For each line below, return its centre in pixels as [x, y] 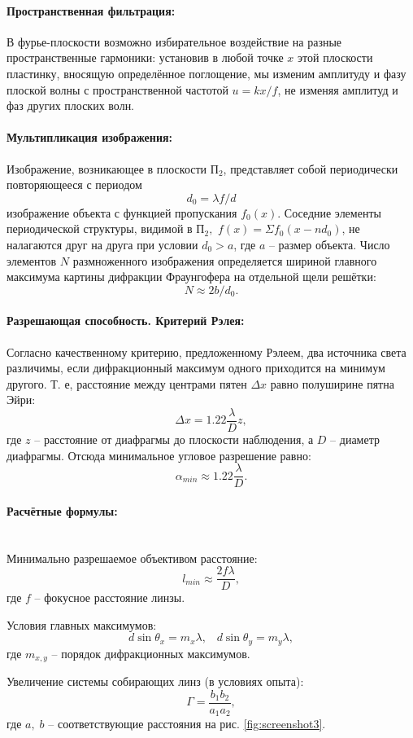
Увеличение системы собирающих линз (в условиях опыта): [155, 681]
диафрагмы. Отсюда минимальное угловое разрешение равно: [159, 455]
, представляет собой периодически [311, 168]
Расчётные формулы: [62, 510]
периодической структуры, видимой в [100, 228]
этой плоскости [335, 57]
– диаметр [355, 439]
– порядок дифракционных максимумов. [151, 653]
